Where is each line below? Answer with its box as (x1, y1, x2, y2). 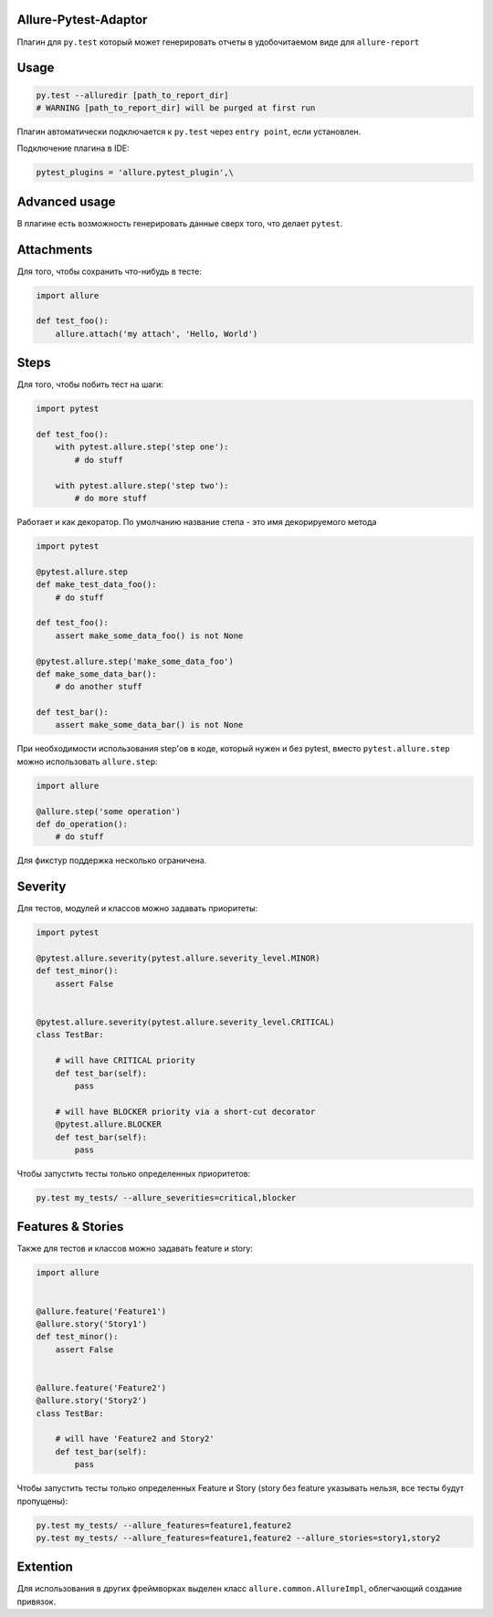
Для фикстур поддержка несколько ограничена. (16, 855, 207, 866)
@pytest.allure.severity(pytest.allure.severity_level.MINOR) (36, 953, 320, 963)
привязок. (16, 1596, 57, 1607)
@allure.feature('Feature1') (36, 1306, 167, 1317)
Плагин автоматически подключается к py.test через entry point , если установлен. (16, 126, 362, 137)
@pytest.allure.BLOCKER (55, 1119, 162, 1129)
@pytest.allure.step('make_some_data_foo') (36, 656, 235, 667)
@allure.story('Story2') (36, 1395, 148, 1406)
